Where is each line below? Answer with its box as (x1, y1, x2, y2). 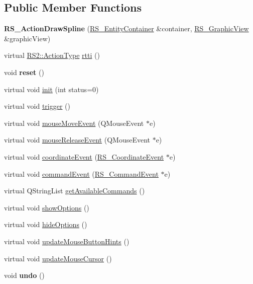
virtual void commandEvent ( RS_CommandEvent (4, 168, 159, 179)
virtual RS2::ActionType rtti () (4, 50, 100, 60)
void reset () (4, 66, 44, 77)
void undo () (4, 270, 45, 280)
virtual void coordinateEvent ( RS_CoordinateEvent (4, 151, 164, 162)
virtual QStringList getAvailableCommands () (4, 185, 145, 196)
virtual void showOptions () (4, 202, 89, 212)
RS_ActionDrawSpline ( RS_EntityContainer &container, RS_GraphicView (4, 23, 249, 34)
